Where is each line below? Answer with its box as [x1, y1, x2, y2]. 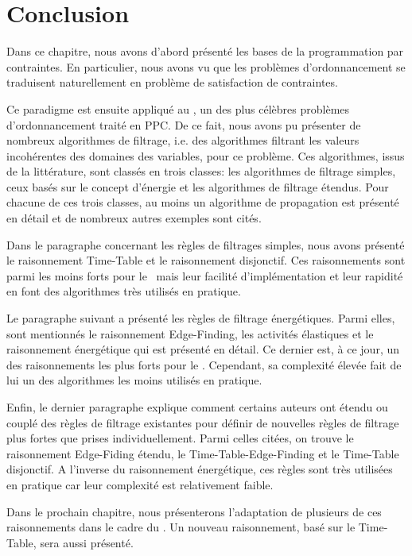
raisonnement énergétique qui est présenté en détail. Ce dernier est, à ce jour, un [6, 341, 400, 357]
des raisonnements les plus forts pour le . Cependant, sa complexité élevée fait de [6, 356, 402, 373]
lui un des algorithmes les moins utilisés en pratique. [6, 372, 262, 388]
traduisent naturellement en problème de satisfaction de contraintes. [6, 74, 338, 91]
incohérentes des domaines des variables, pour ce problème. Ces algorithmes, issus [6, 147, 405, 164]
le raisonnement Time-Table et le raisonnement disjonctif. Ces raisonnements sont [6, 252, 406, 268]
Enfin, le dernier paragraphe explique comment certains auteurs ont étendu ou [6, 399, 388, 415]
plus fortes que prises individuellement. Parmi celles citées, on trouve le [6, 430, 354, 446]
